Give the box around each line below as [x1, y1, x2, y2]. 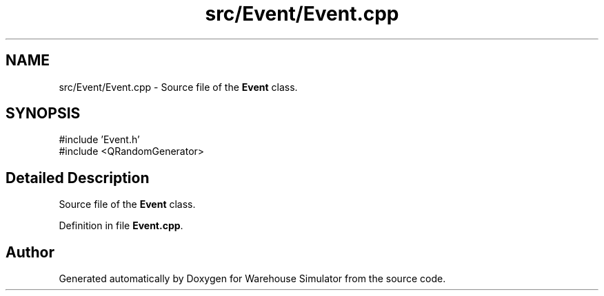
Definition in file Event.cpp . [59, 220, 183, 232]
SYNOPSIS [6, 105, 81, 123]
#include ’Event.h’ [59, 134, 140, 146]
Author [6, 243, 54, 261]
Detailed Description [6, 169, 150, 187]
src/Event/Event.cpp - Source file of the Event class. [59, 81, 298, 93]
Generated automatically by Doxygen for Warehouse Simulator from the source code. [59, 273, 446, 285]
